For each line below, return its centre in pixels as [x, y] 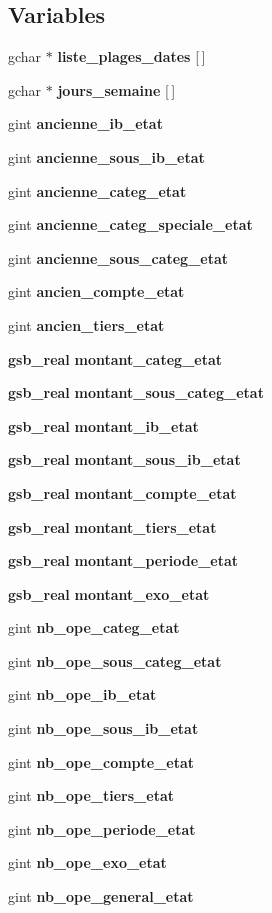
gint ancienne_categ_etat [97, 190]
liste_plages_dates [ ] [131, 56]
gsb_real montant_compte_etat [122, 492]
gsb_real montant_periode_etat [123, 560]
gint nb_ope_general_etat [101, 896]
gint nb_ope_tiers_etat [91, 795]
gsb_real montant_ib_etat [103, 425]
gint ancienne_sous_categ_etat [118, 257]
